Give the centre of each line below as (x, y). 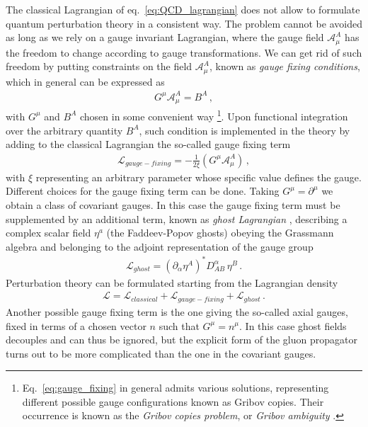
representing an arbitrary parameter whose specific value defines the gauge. (199, 177)
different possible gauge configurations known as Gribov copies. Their (173, 401)
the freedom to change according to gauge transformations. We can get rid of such (184, 52)
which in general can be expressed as (85, 81)
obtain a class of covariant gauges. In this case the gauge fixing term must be (173, 204)
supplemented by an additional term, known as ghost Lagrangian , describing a (177, 218)
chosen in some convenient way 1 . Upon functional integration (214, 115)
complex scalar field (48, 233)
